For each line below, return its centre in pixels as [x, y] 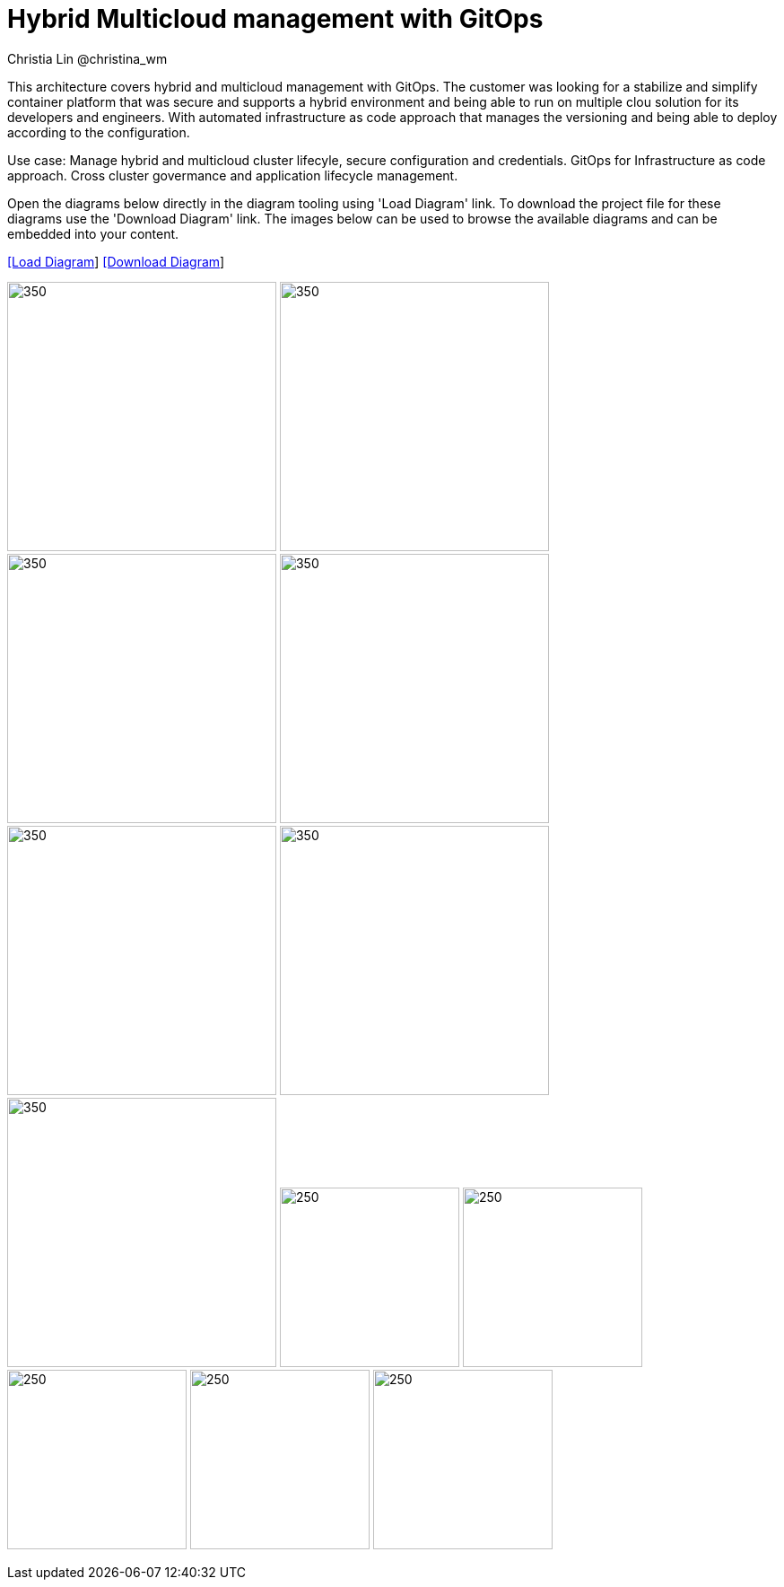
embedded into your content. [93, 233]
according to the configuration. [99, 132]
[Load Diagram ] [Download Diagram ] [116, 261]
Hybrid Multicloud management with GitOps [275, 19]
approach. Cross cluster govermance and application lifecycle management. [233, 175]
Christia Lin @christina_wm [87, 58]
